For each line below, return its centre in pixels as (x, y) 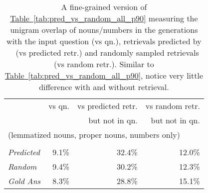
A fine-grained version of (104, 7)
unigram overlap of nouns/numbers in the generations (104, 30)
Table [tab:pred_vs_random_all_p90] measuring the (104, 18)
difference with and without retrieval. (104, 87)
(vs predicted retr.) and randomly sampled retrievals (107, 52)
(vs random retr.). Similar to (104, 64)
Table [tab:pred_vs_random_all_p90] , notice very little (104, 75)
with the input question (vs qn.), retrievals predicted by (104, 41)
